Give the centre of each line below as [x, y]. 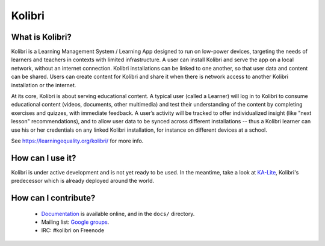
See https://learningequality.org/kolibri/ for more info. [77, 141]
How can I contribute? [53, 198]
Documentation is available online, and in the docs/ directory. [118, 214]
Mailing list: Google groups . [75, 222]
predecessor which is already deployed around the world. [83, 181]
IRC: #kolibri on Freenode [73, 230]
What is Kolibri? [42, 37]
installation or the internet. [44, 85]
